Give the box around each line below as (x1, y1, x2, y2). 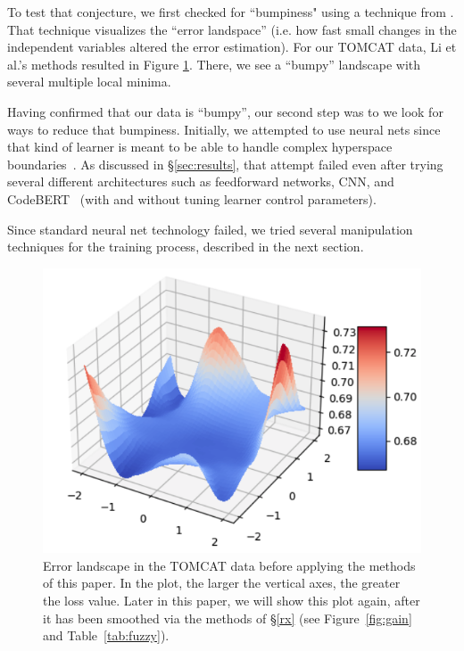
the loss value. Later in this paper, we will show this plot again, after (43, 590, 420, 609)
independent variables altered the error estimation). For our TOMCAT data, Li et (7, 37, 457, 56)
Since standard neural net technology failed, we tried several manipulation (7, 219, 413, 238)
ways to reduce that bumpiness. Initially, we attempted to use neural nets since (7, 119, 441, 138)
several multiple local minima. (7, 72, 171, 91)
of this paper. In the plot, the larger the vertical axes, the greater (43, 573, 401, 592)
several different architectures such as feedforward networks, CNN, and (7, 172, 394, 191)
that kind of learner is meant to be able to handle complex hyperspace (7, 137, 393, 156)
